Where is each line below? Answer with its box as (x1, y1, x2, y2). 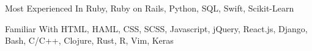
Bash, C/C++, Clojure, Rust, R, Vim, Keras (5, 34, 174, 47)
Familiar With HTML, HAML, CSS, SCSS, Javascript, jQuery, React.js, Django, (5, 22, 308, 35)
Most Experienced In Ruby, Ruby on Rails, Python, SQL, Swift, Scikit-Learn (5, 2, 294, 14)
